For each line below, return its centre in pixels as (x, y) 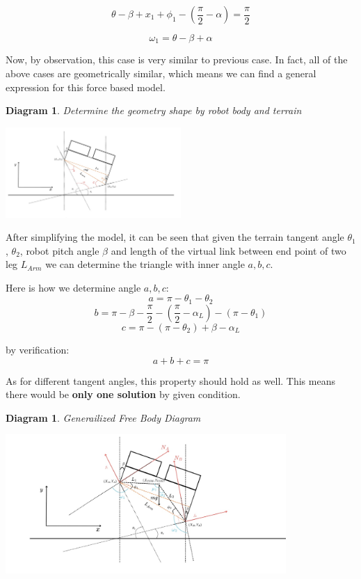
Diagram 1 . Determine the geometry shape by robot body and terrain (154, 110)
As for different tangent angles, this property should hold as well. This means (170, 380)
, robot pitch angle (59, 250)
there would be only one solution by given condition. (123, 394)
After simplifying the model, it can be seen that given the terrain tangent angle (175, 237)
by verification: (38, 349)
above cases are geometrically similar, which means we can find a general (161, 73)
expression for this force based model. (86, 87)
